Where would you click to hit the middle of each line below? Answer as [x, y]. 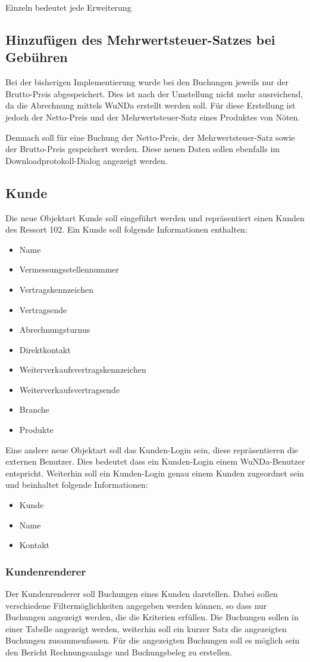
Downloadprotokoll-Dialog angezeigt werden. [87, 160]
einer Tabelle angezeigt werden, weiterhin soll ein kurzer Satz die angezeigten [146, 628]
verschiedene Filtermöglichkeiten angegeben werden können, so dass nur [136, 605]
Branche [34, 409]
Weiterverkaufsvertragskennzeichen [83, 369]
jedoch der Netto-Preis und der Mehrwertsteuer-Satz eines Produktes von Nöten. [153, 117]
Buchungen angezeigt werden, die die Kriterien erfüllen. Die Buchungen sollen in [152, 617]
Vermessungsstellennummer [69, 269]
